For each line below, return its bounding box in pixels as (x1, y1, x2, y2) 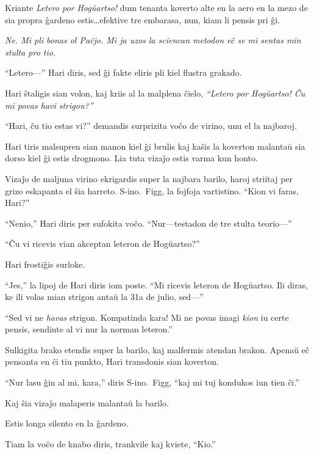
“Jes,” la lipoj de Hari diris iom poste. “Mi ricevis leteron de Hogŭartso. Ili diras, (5, 278, 309, 291)
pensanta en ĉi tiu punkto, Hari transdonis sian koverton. (5, 355, 219, 368)
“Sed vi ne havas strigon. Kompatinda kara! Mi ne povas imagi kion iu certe (5, 310, 289, 323)
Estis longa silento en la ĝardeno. (5, 417, 129, 430)
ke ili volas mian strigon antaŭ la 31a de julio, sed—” (5, 290, 204, 303)
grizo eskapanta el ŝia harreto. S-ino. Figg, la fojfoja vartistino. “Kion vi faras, (5, 184, 299, 197)
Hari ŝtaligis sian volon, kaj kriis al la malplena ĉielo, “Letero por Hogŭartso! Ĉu (5, 86, 305, 99)
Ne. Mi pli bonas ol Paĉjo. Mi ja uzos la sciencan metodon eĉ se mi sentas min (5, 34, 301, 46)
